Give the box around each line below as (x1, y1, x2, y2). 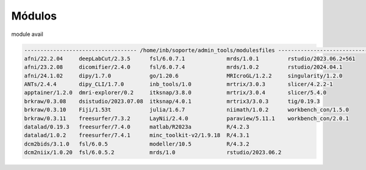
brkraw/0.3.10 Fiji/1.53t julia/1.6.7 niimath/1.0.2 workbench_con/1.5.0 (24, 107, 349, 113)
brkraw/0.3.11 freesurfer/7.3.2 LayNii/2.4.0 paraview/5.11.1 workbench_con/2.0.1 (24, 115, 349, 122)
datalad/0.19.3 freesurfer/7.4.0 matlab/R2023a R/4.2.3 (24, 124, 249, 130)
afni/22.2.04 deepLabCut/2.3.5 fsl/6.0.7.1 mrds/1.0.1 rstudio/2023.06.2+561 (24, 55, 356, 62)
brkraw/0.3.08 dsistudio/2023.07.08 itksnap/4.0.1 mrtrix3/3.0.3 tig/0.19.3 (24, 97, 320, 105)
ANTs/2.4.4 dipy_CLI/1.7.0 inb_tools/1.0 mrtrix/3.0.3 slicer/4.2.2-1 (24, 81, 333, 88)
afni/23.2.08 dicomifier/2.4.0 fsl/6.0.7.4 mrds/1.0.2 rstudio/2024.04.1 (24, 64, 343, 71)
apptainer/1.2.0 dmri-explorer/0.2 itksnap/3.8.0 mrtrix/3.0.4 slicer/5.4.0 (24, 89, 326, 96)
